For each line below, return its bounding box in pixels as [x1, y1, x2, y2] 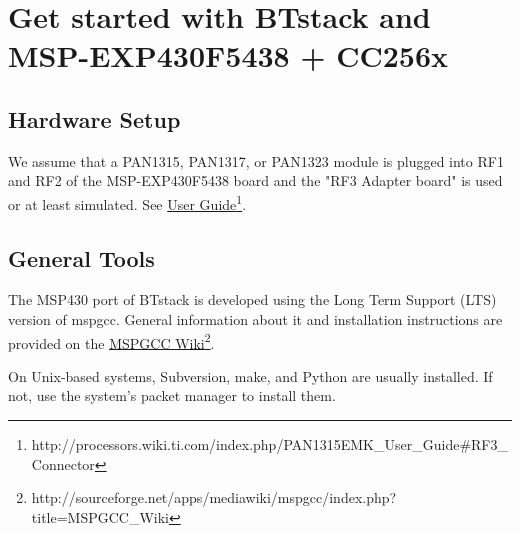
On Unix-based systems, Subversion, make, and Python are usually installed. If [8, 365, 493, 386]
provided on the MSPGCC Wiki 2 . [8, 329, 215, 353]
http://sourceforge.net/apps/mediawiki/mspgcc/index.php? [31, 487, 397, 508]
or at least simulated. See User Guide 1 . [8, 190, 247, 214]
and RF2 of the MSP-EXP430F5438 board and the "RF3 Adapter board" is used [8, 170, 503, 191]
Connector [31, 453, 95, 474]
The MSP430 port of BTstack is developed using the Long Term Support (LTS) [8, 289, 497, 310]
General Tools [8, 242, 155, 273]
